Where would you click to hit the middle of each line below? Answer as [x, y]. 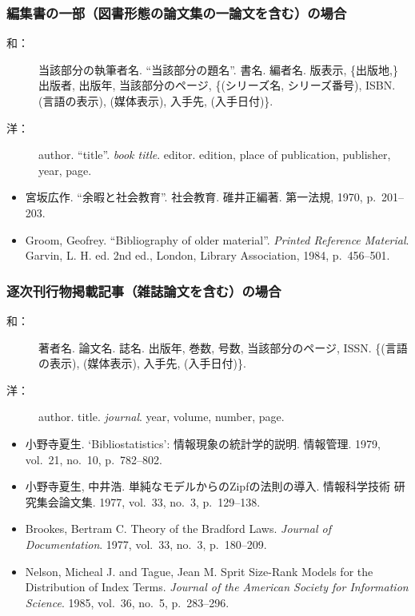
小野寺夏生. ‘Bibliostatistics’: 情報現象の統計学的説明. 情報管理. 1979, [203, 443]
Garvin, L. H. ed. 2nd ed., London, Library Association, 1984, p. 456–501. [207, 255]
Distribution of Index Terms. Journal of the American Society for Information [217, 587]
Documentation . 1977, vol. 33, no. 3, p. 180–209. [146, 544]
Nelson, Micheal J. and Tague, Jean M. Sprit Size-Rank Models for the [199, 571]
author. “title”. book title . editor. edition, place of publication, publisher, [215, 155]
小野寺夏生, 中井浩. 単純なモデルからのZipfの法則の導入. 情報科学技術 [207, 486]
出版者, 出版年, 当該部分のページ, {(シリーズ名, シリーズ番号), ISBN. [217, 85]
